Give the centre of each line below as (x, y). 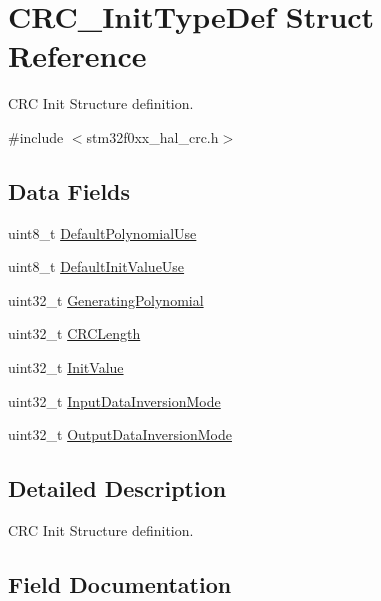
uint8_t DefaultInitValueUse (96, 266)
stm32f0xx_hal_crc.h (152, 136)
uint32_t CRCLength (74, 333)
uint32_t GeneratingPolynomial (106, 299)
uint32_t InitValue (66, 367)
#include (36, 136)
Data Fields (69, 190)
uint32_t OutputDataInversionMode (120, 434)
